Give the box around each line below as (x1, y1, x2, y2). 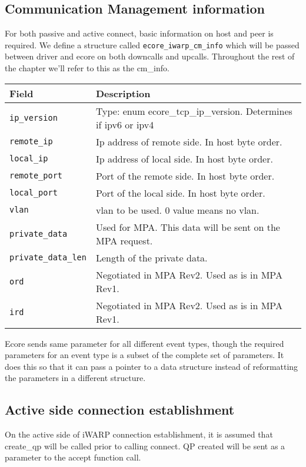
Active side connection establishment (5, 400, 235, 419)
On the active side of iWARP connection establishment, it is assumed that (5, 428, 273, 440)
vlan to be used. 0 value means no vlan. (95, 203, 260, 217)
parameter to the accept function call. (5, 451, 141, 463)
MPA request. (95, 233, 153, 247)
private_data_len (9, 253, 87, 263)
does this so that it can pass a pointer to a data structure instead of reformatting (5, 360, 298, 372)
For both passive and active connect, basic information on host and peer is (5, 27, 274, 39)
